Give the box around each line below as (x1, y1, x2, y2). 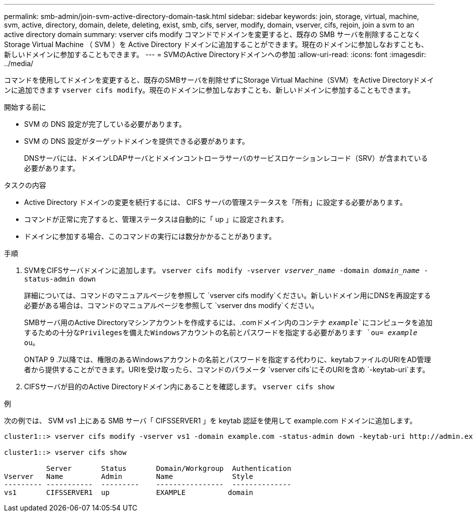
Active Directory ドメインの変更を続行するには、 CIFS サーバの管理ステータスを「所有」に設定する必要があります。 (24, 198, 407, 206)
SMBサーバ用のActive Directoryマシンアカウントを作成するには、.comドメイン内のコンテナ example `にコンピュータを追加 (24, 318, 432, 327)
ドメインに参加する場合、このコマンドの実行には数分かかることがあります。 (24, 232, 276, 240)
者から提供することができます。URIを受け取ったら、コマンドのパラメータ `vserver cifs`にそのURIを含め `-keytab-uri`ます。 (24, 365, 429, 374)
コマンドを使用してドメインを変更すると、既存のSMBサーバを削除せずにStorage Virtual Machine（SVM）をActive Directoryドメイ (4, 76, 434, 84)
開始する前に (4, 103, 46, 111)
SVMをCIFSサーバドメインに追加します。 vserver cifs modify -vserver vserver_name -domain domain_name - (24, 266, 428, 275)
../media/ (4, 59, 34, 68)
